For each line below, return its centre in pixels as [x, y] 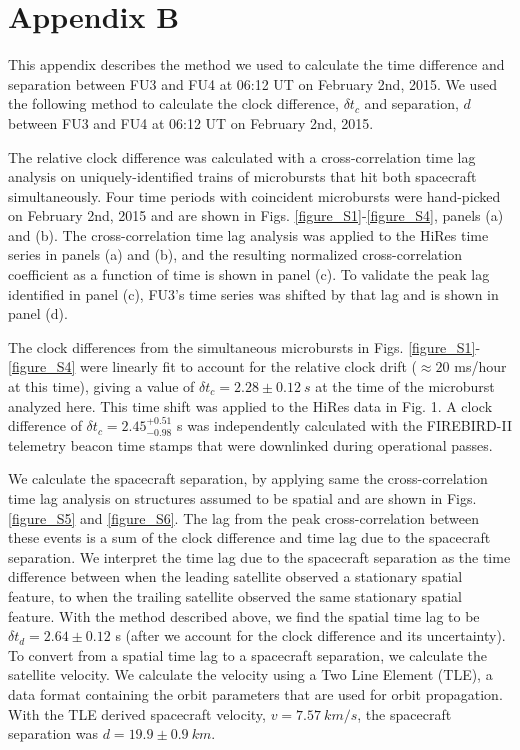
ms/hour [480, 366]
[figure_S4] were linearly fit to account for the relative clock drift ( [212, 366]
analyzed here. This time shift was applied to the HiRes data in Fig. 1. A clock [250, 405]
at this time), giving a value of [101, 386]
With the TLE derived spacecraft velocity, [137, 713]
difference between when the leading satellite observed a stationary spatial [235, 576]
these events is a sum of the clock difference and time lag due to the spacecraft [249, 537]
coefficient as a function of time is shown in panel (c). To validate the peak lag [249, 274]
